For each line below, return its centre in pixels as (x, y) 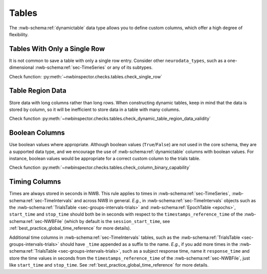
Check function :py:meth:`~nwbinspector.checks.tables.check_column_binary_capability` (100, 167)
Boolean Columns (37, 133)
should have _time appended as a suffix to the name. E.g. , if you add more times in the (149, 244)
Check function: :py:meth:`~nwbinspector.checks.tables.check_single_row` (86, 76)
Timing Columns (35, 182)
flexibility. (19, 34)
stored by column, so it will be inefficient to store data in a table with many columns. (95, 110)
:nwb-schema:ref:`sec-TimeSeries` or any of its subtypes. (94, 67)
